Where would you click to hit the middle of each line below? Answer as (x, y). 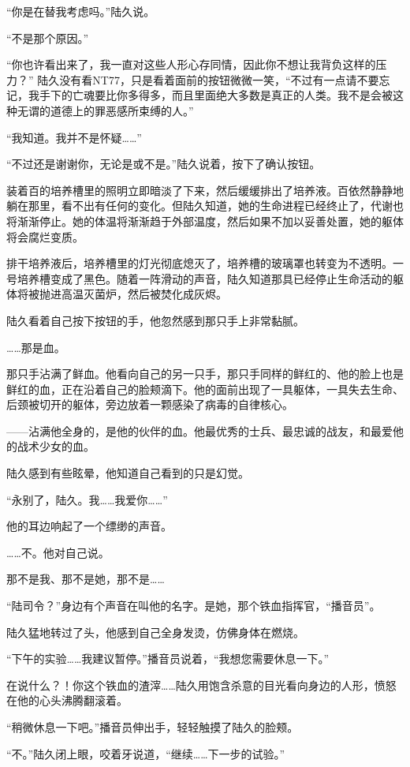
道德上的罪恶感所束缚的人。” (122, 110)
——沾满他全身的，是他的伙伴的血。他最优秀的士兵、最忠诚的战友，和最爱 (199, 430)
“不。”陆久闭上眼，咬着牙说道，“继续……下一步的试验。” (146, 753)
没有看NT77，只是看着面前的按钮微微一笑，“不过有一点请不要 (219, 79)
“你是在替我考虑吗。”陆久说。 (81, 11)
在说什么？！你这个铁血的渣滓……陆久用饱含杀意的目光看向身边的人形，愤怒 (201, 685)
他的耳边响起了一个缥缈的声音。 (89, 526)
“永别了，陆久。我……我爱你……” (87, 499)
